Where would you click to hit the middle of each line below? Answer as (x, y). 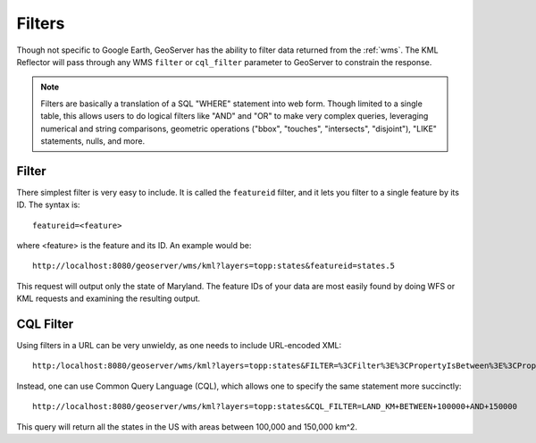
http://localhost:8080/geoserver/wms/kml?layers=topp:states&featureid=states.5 (214, 266)
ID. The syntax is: (48, 205)
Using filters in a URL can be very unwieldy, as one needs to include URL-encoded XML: (179, 346)
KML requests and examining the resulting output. (109, 298)
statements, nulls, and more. (93, 141)
